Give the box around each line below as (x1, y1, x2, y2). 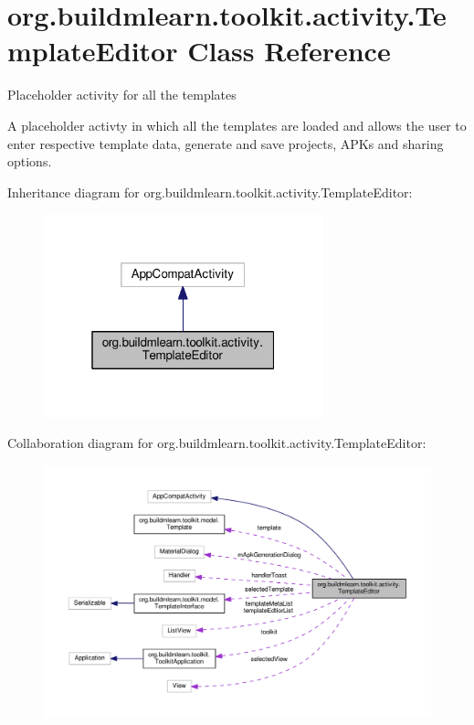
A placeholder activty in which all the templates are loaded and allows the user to (7, 115, 467, 134)
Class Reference (187, 32, 391, 69)
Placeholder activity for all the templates (7, 85, 237, 104)
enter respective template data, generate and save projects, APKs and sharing (7, 133, 444, 153)
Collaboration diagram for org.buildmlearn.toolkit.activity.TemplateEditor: (7, 433, 427, 453)
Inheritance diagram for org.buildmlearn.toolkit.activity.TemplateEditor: (7, 182, 413, 201)
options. (7, 152, 52, 171)
